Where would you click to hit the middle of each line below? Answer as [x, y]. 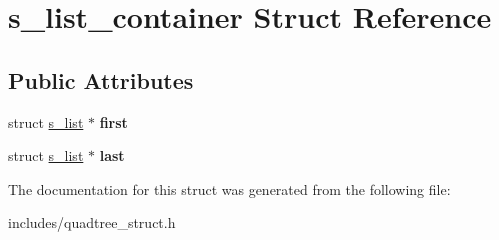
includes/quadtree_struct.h [92, 222]
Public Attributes [101, 79]
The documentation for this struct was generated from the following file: [229, 188]
